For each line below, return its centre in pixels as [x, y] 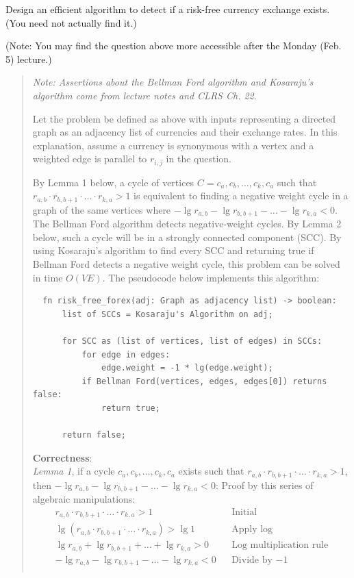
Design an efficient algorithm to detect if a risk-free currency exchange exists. [168, 9]
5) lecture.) [29, 59]
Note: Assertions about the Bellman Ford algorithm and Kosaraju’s [173, 82]
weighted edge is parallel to [90, 159]
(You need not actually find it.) [71, 22]
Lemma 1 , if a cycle [74, 471]
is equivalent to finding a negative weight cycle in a [241, 196]
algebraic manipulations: [84, 499]
